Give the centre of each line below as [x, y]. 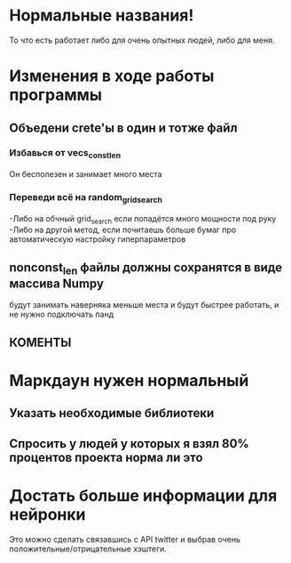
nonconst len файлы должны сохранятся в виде [146, 269]
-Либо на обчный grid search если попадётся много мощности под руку [143, 219]
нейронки [47, 515]
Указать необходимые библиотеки [112, 413]
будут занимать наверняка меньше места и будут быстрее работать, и [144, 305]
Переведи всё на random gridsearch [86, 198]
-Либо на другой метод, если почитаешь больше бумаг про [123, 230]
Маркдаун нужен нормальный [129, 381]
